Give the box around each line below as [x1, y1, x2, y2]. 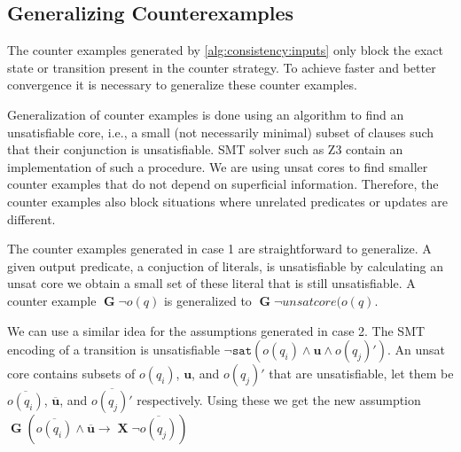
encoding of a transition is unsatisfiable [7, 340, 220, 359]
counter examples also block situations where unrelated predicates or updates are [7, 191, 448, 210]
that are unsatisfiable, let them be [269, 364, 454, 383]
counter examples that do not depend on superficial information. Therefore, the [7, 175, 439, 193]
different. [7, 209, 56, 228]
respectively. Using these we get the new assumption [137, 391, 421, 409]
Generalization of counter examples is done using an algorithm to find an [7, 105, 404, 123]
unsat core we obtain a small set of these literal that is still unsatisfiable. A [7, 274, 416, 292]
